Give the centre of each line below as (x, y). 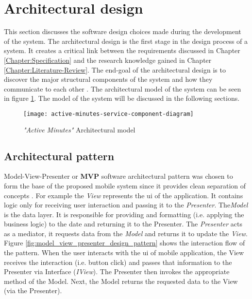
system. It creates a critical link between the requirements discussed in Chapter (122, 50)
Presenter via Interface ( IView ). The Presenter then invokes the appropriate (117, 271)
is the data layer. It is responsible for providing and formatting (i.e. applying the (124, 214)
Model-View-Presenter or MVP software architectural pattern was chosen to (118, 176)
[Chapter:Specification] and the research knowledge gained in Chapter (108, 60)
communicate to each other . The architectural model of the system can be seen (123, 88)
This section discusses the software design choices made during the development (123, 31)
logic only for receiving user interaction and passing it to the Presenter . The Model (126, 205)
